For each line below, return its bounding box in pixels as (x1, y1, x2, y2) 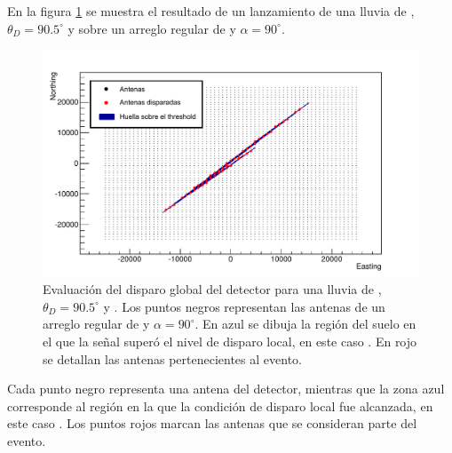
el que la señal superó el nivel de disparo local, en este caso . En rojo (43, 332, 417, 351)
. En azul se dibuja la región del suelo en (194, 314, 416, 333)
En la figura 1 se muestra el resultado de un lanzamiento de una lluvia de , (7, 2, 415, 20)
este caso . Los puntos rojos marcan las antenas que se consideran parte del (7, 414, 417, 433)
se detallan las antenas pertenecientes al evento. (43, 349, 302, 368)
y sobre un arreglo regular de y (67, 19, 236, 37)
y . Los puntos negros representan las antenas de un (103, 297, 385, 315)
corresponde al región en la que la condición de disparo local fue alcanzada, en (7, 396, 433, 415)
